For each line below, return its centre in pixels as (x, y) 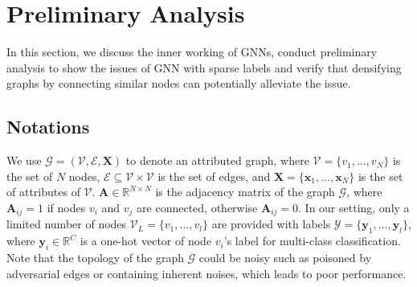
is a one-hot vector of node (146, 241)
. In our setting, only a (354, 207)
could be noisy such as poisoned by (285, 257)
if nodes (66, 207)
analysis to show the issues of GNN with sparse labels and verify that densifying (204, 67)
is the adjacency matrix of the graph (245, 192)
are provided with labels (271, 224)
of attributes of (43, 192)
